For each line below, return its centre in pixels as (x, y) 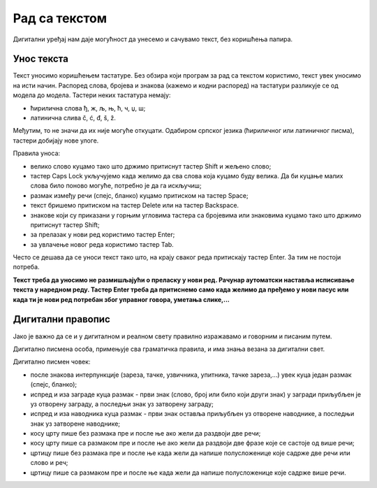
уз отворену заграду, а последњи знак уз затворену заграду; (122, 404)
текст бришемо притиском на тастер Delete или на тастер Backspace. (135, 206)
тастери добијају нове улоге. (56, 141)
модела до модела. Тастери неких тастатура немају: (92, 95)
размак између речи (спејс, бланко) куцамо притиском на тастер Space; (139, 195)
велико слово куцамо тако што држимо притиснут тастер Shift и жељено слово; (151, 166)
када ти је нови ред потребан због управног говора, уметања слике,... (121, 299)
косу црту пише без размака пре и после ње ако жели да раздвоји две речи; (146, 433)
